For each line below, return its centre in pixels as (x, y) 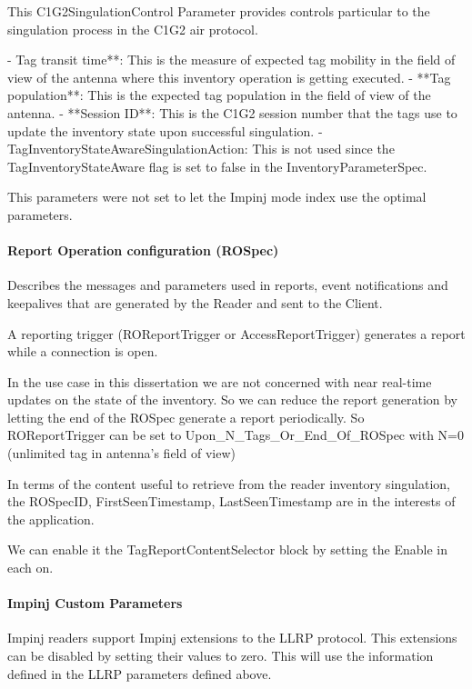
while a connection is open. (83, 351)
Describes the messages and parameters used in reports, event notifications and (228, 285)
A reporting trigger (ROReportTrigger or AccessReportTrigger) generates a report (236, 333)
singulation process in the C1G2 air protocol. (133, 29)
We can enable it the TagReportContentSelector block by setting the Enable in (227, 549)
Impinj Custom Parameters (95, 603)
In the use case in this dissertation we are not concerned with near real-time (220, 381)
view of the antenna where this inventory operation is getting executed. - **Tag (229, 77)
